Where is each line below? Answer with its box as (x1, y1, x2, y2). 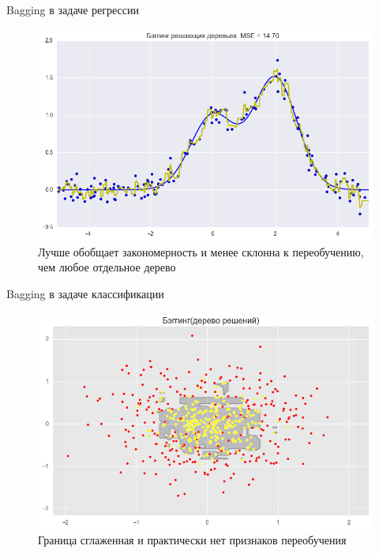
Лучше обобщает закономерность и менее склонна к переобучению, (38, 243, 364, 260)
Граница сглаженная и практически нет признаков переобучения (38, 532, 347, 548)
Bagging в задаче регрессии (6, 2, 139, 17)
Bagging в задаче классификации (6, 285, 164, 301)
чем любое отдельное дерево (38, 259, 176, 275)
